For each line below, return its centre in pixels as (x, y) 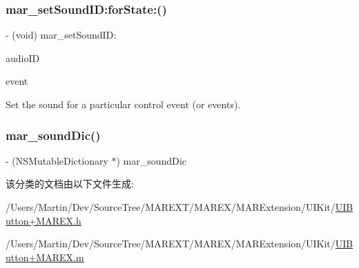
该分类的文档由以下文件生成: (70, 184)
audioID (23, 58)
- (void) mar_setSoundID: (61, 35)
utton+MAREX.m (45, 257)
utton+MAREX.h (43, 220)
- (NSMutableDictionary (57, 160)
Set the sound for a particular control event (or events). (123, 104)
